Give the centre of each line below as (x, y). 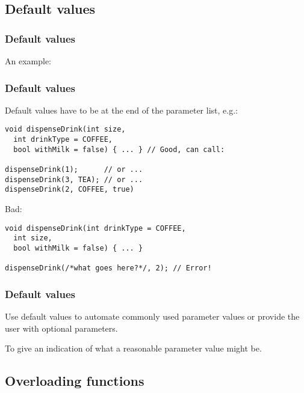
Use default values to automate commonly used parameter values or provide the (152, 316)
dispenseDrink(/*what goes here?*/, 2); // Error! (108, 268)
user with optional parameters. (61, 328)
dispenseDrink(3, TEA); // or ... (74, 179)
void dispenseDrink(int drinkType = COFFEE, (95, 228)
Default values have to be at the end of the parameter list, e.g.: (121, 110)
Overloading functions (75, 381)
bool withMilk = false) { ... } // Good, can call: (119, 149)
